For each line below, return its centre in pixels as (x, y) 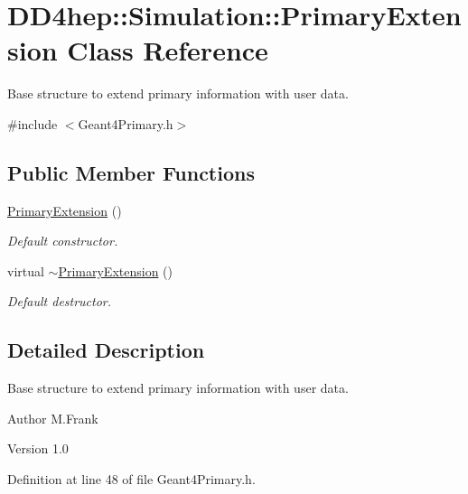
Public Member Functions (131, 172)
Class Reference (168, 50)
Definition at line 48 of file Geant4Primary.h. (131, 479)
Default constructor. (63, 241)
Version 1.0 (38, 448)
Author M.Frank (53, 418)
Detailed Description (106, 350)
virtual (26, 270)
